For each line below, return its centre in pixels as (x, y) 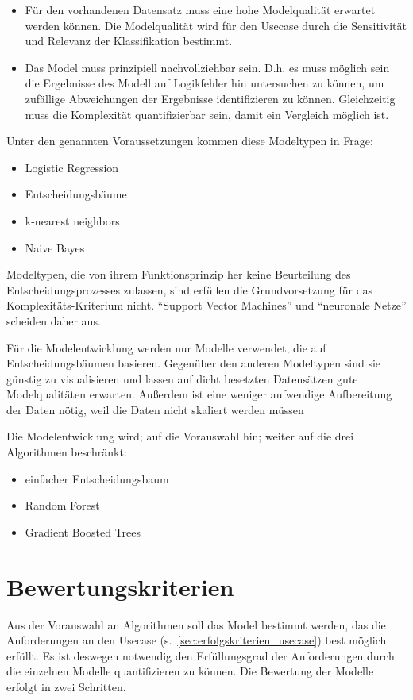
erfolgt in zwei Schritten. (66, 686)
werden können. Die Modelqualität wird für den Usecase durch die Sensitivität (216, 25)
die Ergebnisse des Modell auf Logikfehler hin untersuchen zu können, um (205, 83)
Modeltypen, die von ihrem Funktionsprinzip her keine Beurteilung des (179, 274)
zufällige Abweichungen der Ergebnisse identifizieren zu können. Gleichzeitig (210, 98)
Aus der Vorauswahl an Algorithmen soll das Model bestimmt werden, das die (196, 624)
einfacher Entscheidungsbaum (97, 478)
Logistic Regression (72, 167)
